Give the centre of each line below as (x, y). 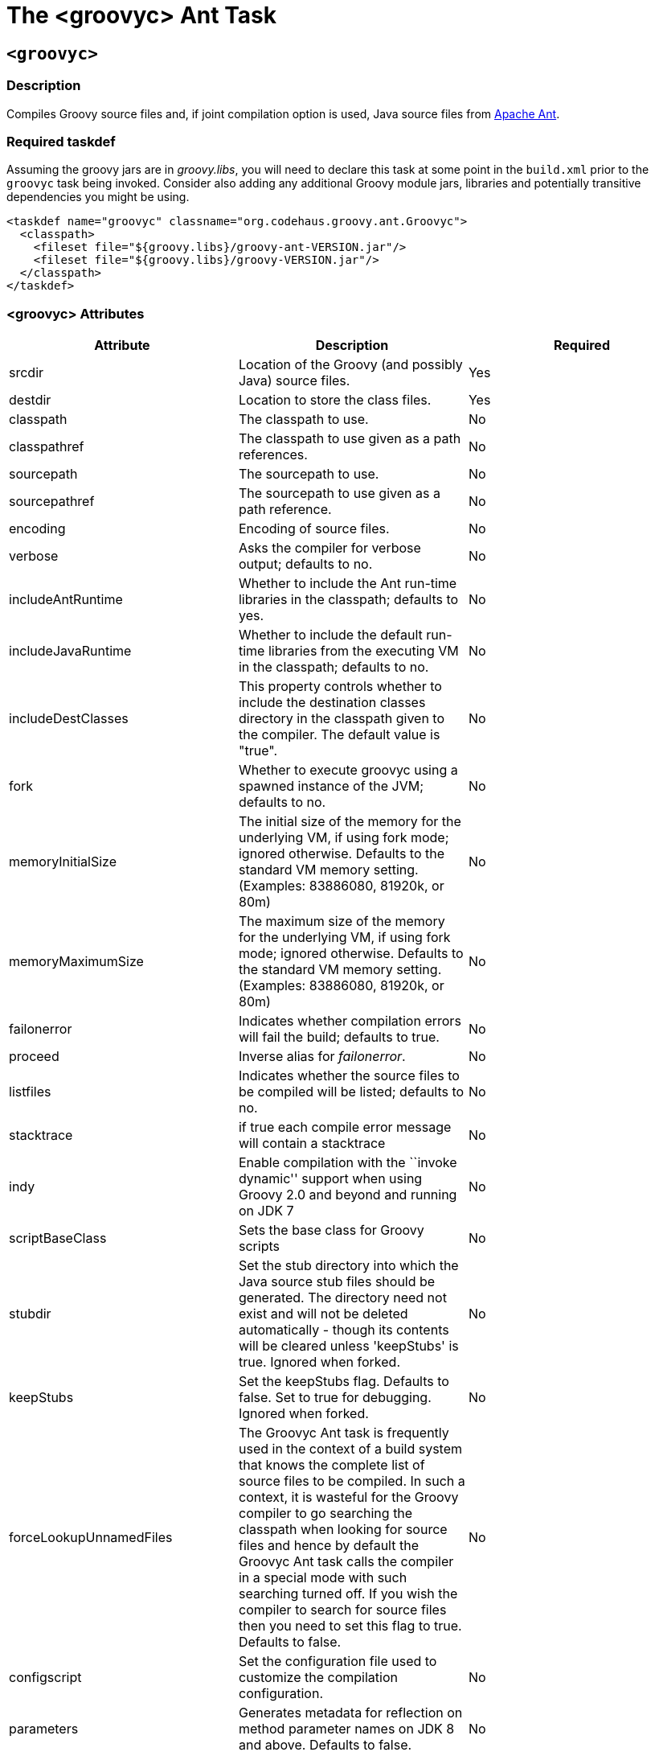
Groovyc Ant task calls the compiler (346, 1562)
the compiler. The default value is (339, 735)
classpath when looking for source (343, 1530)
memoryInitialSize (63, 862)
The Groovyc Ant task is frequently (344, 1433)
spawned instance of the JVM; (331, 786)
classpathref (47, 447)
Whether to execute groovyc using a (348, 770)
